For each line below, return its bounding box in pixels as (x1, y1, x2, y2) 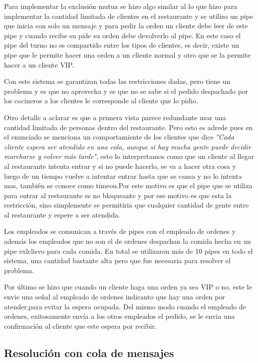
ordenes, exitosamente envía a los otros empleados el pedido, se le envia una (4, 311, 235, 321)
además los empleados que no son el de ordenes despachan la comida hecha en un (4, 236, 251, 246)
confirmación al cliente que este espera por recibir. (4, 320, 157, 331)
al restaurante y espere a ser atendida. (4, 209, 121, 219)
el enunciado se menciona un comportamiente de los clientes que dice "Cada (4, 132, 234, 142)
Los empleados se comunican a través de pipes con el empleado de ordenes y (4, 226, 236, 236)
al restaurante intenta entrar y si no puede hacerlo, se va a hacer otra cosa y (4, 160, 236, 171)
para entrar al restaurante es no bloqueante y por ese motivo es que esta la (4, 190, 232, 200)
